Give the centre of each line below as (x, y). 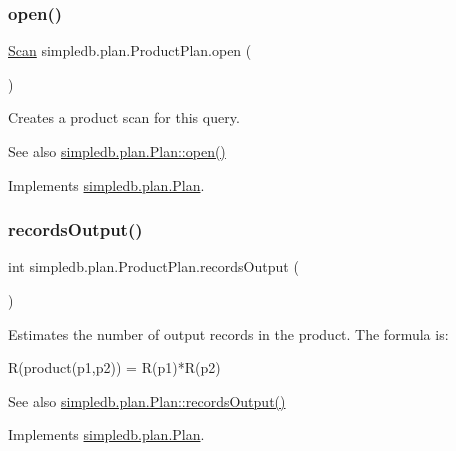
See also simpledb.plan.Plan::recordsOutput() (147, 400)
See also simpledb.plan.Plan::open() (117, 151)
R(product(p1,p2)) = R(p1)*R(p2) (114, 367)
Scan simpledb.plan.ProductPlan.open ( (130, 50)
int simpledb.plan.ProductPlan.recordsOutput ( (153, 266)
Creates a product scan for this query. (124, 117)
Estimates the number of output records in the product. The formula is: (228, 333)
